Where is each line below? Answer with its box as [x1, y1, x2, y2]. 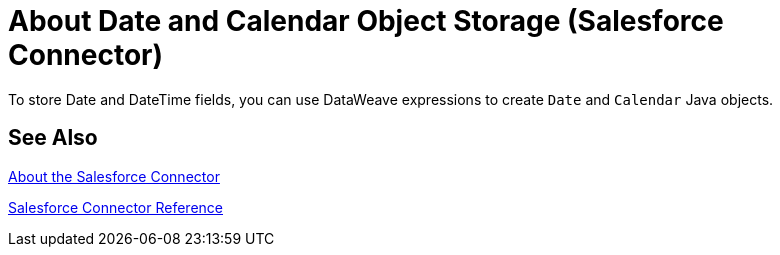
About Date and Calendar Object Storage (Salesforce [8, 4, 724, 38]
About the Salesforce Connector [8, 167, 220, 185]
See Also [8, 125, 98, 151]
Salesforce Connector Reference [8, 198, 223, 216]
